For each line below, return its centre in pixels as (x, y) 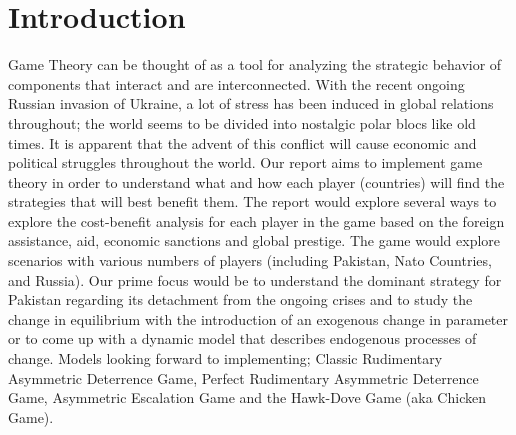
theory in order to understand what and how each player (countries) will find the (256, 181)
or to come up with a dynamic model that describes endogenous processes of (242, 338)
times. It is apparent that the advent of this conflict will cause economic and (242, 142)
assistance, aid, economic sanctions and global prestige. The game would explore (254, 240)
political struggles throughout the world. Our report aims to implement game (245, 162)
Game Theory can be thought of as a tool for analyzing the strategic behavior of (255, 64)
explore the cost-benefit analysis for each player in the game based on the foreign (256, 220)
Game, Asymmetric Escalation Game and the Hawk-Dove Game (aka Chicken (247, 397)
